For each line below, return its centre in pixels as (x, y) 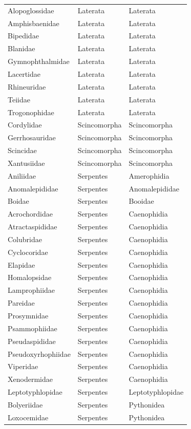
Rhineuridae (27, 86)
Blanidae (22, 48)
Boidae (18, 201)
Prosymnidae (28, 315)
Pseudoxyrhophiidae (39, 353)
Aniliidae (22, 175)
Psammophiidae (33, 328)
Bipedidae (23, 36)
